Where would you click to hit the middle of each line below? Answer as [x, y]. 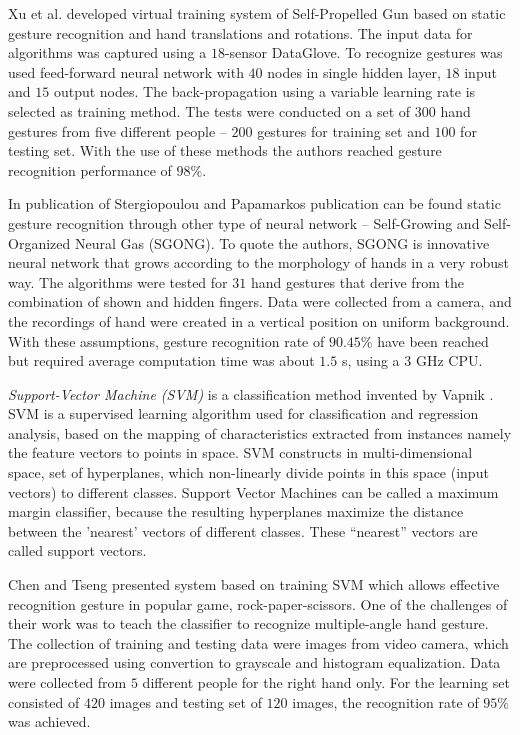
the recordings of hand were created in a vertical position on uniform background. [259, 320]
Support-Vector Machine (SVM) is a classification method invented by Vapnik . [251, 393]
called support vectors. [77, 550]
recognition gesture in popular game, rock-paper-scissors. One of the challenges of [258, 603]
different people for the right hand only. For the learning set [326, 682]
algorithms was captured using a [107, 52]
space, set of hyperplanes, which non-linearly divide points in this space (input [248, 472]
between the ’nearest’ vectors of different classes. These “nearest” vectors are [243, 530]
